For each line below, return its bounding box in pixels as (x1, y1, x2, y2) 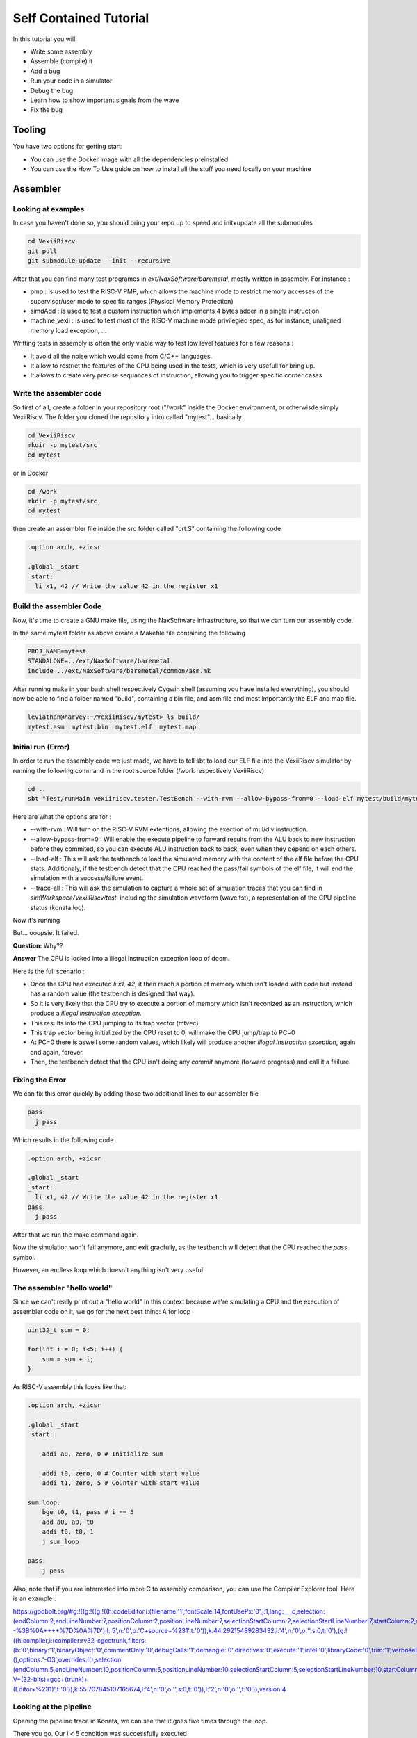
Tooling (13, 124, 47, 136)
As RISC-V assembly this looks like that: (13, 1383, 127, 1391)
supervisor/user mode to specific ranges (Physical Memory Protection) (30, 297, 234, 305)
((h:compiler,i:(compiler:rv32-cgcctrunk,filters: (13, 1636, 147, 1644)
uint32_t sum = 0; (27, 1326, 90, 1334)
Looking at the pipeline (13, 1702, 92, 1712)
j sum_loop (42, 1537, 79, 1545)
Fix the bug (30, 106, 63, 114)
